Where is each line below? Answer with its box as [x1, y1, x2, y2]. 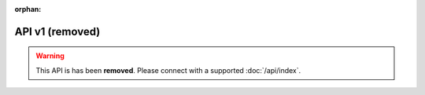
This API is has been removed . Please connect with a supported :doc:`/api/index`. [35, 65, 301, 75]
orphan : [14, 5, 42, 13]
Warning [35, 51, 65, 60]
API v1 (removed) [14, 24, 101, 38]
